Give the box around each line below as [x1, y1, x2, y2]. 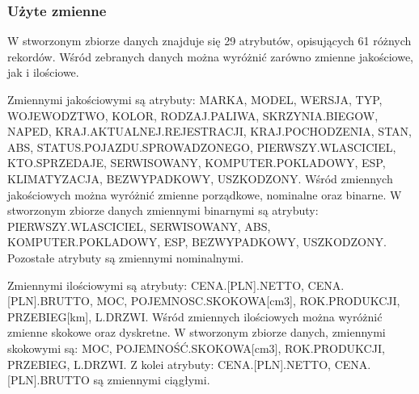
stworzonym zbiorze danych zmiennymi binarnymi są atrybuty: [7, 202, 319, 219]
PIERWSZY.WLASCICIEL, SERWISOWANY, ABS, [7, 217, 271, 234]
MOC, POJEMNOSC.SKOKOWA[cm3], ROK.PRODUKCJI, [96, 292, 400, 309]
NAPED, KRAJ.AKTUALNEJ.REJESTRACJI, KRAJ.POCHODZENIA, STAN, [7, 123, 412, 140]
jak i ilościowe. [7, 64, 79, 81]
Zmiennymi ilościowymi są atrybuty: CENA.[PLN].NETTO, [7, 276, 304, 293]
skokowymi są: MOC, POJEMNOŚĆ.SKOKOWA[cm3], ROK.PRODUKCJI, [7, 339, 385, 356]
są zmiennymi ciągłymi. [93, 371, 210, 388]
